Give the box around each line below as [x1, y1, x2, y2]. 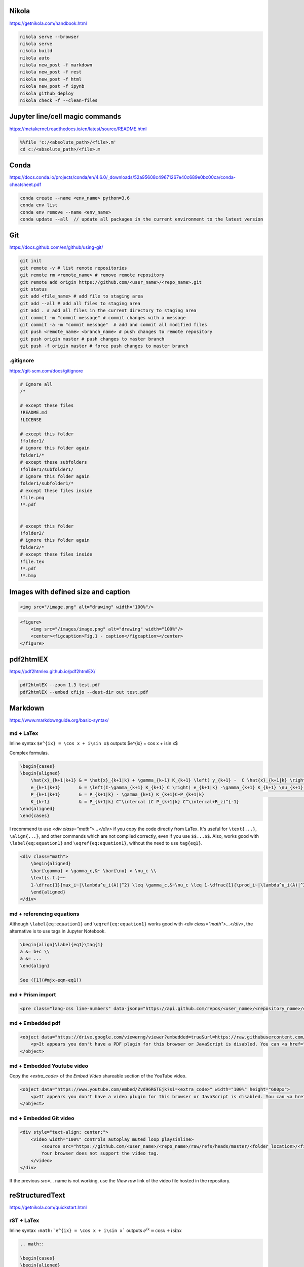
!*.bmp [20, 573, 36, 579]
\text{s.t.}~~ [30, 875, 66, 881]
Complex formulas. [9, 750, 49, 756]
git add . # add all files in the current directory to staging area [20, 308, 197, 314]
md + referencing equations [9, 910, 80, 917]
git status [20, 286, 47, 292]
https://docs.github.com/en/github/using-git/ [9, 244, 103, 250]
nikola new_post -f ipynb [20, 84, 85, 89]
